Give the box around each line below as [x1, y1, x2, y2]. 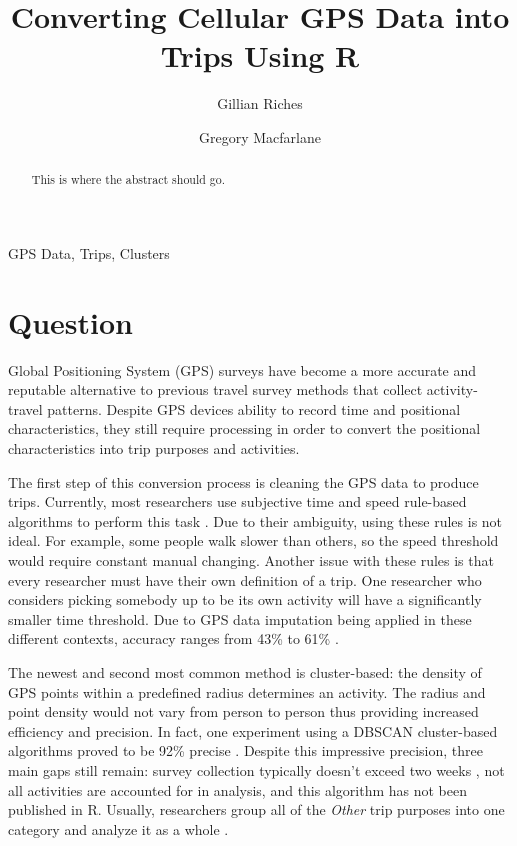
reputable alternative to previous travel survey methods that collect [8, 379, 423, 400]
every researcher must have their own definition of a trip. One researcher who [8, 569, 482, 590]
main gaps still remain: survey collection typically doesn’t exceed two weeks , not [8, 759, 505, 780]
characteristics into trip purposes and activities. [8, 438, 300, 459]
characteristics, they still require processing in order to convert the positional [8, 418, 481, 439]
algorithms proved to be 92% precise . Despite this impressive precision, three [8, 740, 483, 761]
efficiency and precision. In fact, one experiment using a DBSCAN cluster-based [8, 720, 498, 741]
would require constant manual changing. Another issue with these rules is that [8, 550, 494, 571]
